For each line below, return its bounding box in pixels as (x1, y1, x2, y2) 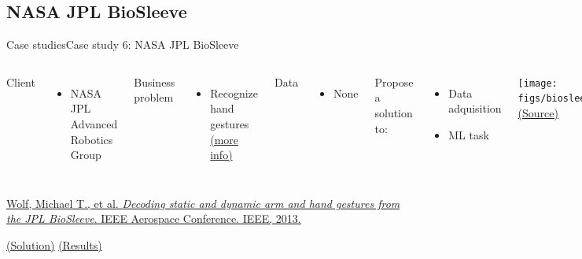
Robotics (70, 131, 113, 147)
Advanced (70, 115, 118, 131)
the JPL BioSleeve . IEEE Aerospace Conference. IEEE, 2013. (6, 210, 301, 227)
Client (6, 73, 35, 90)
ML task (448, 126, 489, 142)
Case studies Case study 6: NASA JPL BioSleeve (6, 36, 239, 53)
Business (134, 73, 175, 90)
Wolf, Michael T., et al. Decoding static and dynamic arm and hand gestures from (6, 194, 400, 211)
